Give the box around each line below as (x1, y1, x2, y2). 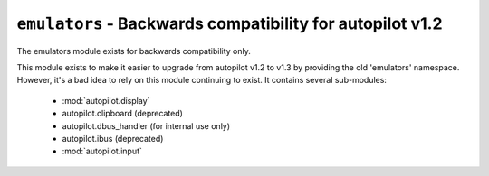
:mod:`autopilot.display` (62, 95, 150, 106)
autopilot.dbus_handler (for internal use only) (62, 120, 231, 131)
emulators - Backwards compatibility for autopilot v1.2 (16, 14, 443, 33)
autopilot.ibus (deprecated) (62, 133, 164, 144)
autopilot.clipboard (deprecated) (62, 108, 183, 119)
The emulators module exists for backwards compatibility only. (16, 45, 251, 56)
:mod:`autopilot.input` (62, 145, 142, 157)
